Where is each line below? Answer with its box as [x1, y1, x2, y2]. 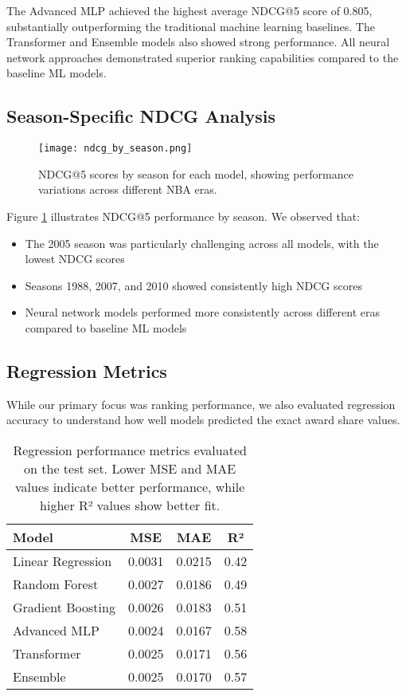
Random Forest [13, 574, 99, 593]
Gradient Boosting [13, 597, 115, 616]
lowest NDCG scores [25, 250, 125, 267]
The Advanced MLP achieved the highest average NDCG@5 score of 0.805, [6, 2, 373, 18]
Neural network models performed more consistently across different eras [25, 304, 381, 320]
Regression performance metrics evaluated [13, 440, 247, 459]
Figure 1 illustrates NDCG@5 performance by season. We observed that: [6, 208, 361, 225]
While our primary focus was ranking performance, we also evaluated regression [6, 395, 396, 412]
